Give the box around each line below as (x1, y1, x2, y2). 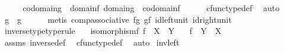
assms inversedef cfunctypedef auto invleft (4, 36, 180, 48)
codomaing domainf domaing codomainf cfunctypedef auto (23, 2, 280, 13)
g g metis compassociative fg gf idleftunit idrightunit (4, 13, 232, 25)
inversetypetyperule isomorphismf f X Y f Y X (4, 25, 222, 37)
